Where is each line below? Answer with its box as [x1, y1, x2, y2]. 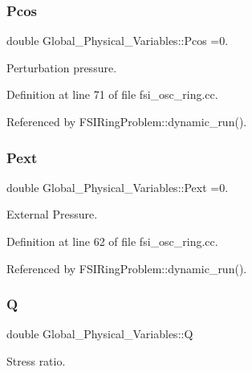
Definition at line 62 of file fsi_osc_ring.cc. [6, 233, 218, 249]
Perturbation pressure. [6, 59, 117, 76]
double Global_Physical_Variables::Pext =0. [6, 178, 229, 195]
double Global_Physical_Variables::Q [6, 325, 193, 342]
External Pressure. [6, 206, 98, 223]
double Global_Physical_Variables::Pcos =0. [6, 32, 229, 49]
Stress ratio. [6, 353, 66, 369]
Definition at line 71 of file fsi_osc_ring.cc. [6, 86, 218, 103]
